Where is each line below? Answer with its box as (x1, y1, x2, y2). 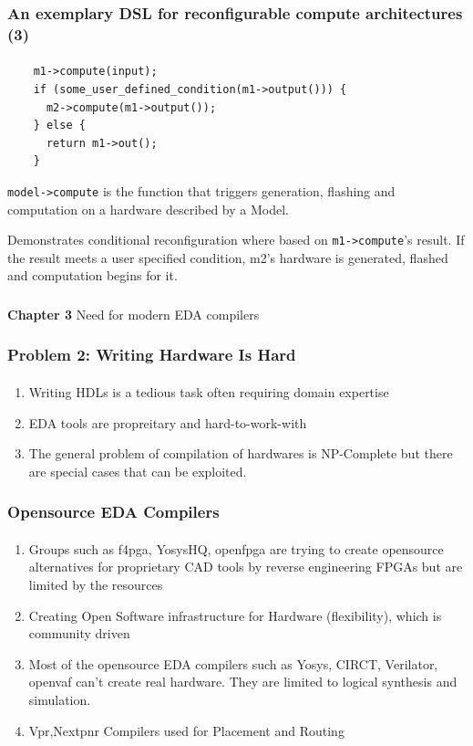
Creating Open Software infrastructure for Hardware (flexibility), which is (28, 605, 442, 625)
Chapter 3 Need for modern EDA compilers (7, 304, 260, 323)
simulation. (28, 689, 91, 709)
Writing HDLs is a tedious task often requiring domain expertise (28, 382, 389, 401)
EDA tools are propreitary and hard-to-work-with (28, 413, 307, 432)
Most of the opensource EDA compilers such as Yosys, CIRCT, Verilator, (28, 654, 438, 673)
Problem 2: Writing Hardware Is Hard (7, 343, 296, 366)
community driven (28, 624, 130, 643)
